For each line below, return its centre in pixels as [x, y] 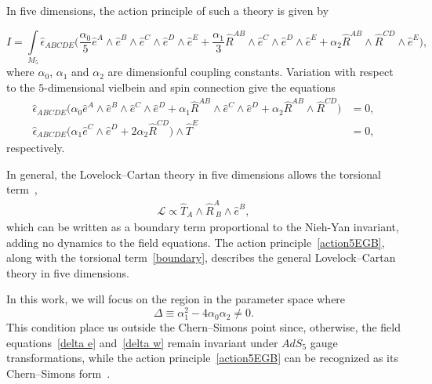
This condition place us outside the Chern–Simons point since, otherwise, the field [203, 327]
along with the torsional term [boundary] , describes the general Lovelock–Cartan [201, 257]
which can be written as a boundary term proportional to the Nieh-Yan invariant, [203, 226]
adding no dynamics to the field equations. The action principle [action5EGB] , [196, 242]
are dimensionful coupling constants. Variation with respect [250, 72]
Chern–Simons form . [58, 373]
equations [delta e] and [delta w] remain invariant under [142, 342]
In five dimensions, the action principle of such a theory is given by [168, 10]
